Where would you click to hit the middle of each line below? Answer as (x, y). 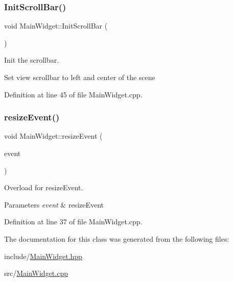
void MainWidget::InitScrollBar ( (56, 26)
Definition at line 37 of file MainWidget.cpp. (73, 222)
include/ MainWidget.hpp (43, 256)
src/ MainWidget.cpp (36, 273)
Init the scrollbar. (32, 60)
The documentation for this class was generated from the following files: (117, 238)
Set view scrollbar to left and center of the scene (80, 77)
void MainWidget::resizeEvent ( (53, 136)
